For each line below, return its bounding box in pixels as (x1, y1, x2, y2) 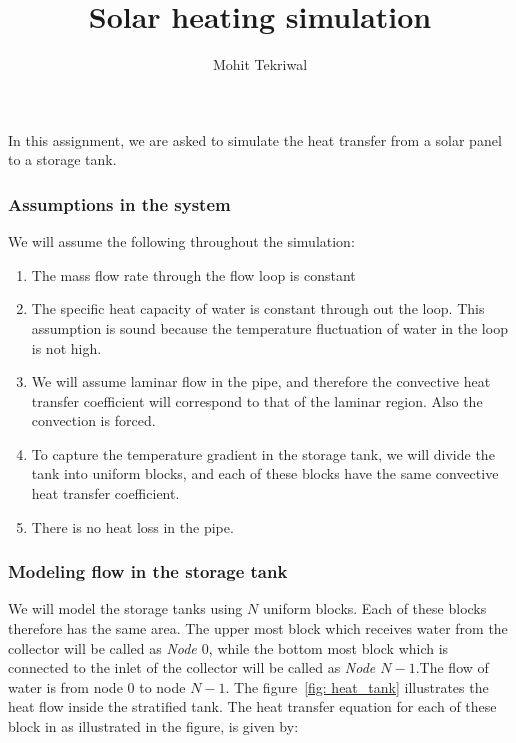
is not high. (31, 337, 102, 358)
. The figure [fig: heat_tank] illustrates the (225, 676, 489, 697)
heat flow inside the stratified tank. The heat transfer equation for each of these (8, 696, 497, 717)
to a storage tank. (8, 149, 117, 170)
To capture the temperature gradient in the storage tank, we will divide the (31, 443, 495, 464)
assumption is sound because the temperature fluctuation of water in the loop (31, 317, 508, 338)
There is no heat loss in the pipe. (31, 516, 234, 537)
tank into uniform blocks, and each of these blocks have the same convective (31, 463, 499, 484)
